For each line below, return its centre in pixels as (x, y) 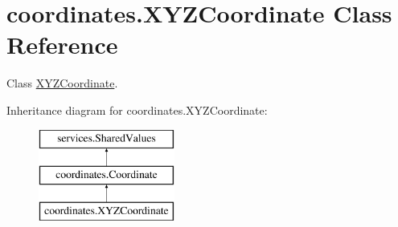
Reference (62, 45)
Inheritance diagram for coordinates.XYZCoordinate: (137, 109)
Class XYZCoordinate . (62, 83)
